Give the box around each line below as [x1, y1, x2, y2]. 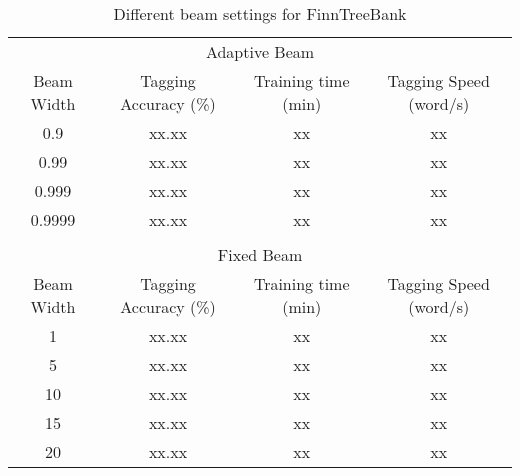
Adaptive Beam [205, 40, 315, 63]
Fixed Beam [217, 243, 303, 266]
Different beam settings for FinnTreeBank [113, 2, 407, 25]
